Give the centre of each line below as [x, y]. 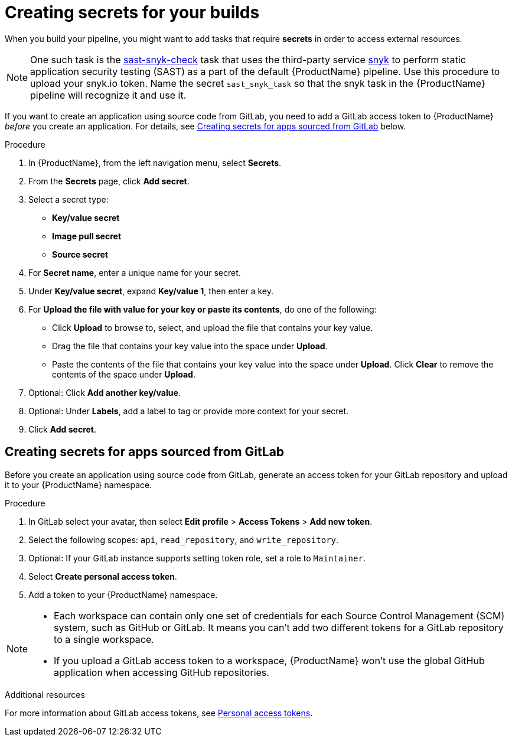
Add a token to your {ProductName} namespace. [123, 594]
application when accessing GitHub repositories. [162, 672]
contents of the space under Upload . [124, 374]
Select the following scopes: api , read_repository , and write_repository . [184, 539]
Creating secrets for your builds [132, 12]
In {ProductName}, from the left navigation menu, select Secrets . [155, 162]
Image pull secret [87, 236]
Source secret [80, 254]
